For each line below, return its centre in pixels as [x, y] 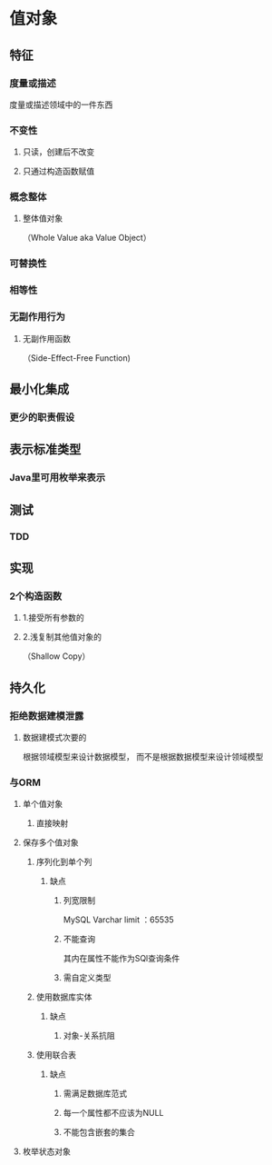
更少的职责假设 [42, 417]
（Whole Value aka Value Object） [87, 238]
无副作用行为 [38, 317]
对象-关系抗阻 [89, 1036]
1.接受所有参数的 [53, 618]
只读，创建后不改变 [58, 152]
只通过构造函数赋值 [58, 171]
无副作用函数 [46, 338]
